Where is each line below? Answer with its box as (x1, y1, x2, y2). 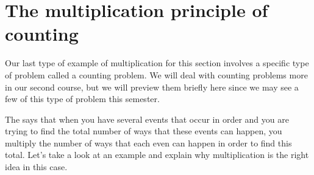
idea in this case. (5, 160, 68, 173)
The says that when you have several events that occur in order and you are (5, 112, 289, 125)
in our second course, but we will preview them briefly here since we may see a (5, 80, 299, 93)
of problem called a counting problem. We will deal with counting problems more (5, 68, 308, 81)
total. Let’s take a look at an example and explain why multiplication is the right (5, 148, 309, 161)
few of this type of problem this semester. (5, 92, 160, 105)
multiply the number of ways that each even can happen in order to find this (5, 136, 292, 149)
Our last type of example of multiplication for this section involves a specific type (5, 57, 309, 69)
